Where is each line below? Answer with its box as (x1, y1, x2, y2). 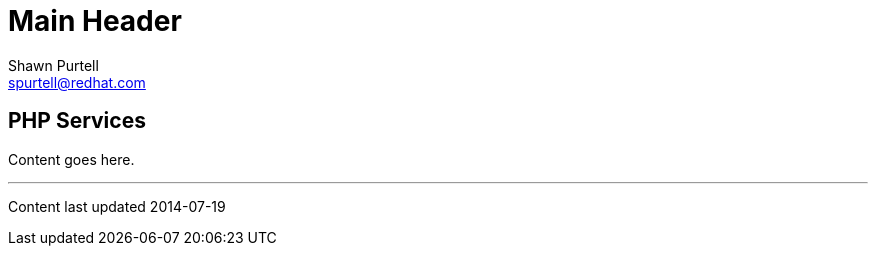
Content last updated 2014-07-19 (8, 197, 226, 215)
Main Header (8, 4, 182, 38)
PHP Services (8, 108, 146, 134)
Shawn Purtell (8, 56, 99, 74)
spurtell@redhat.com (8, 73, 146, 91)
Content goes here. (8, 150, 135, 168)
